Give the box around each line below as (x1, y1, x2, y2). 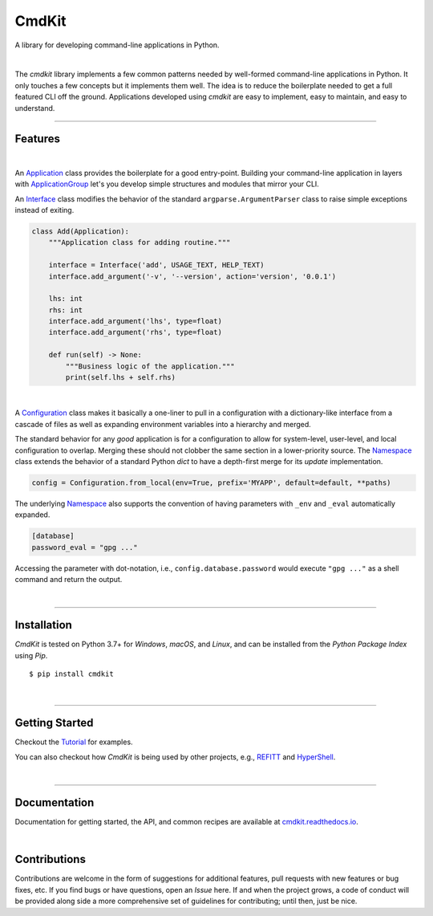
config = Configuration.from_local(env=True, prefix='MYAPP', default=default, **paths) (31, 478, 392, 487)
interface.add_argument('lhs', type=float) (48, 317, 222, 326)
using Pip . (14, 650, 48, 660)
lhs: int (48, 294, 83, 303)
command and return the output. (14, 575, 123, 584)
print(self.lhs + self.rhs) (65, 373, 176, 382)
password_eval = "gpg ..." (31, 543, 138, 552)
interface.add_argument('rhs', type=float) (48, 328, 222, 337)
